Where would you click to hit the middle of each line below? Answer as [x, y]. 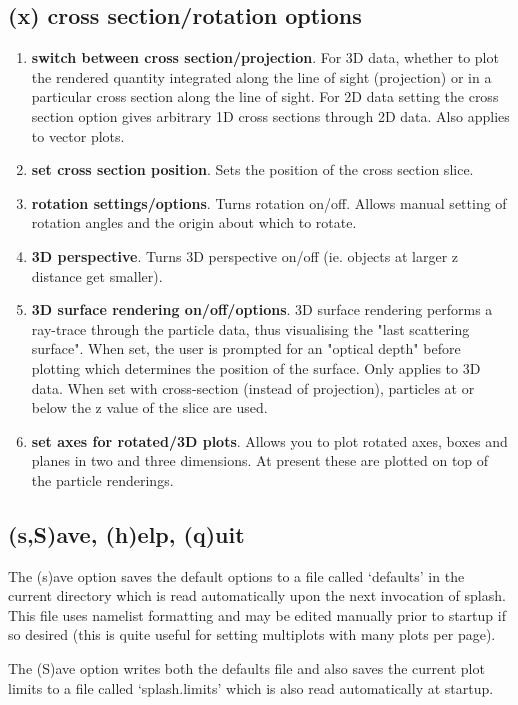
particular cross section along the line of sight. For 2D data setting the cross [265, 96]
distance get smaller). [97, 275]
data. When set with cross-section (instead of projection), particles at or [253, 387]
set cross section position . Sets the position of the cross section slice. [252, 169]
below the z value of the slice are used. [149, 407]
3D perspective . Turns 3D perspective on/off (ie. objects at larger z [245, 255]
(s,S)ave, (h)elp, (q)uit [126, 533]
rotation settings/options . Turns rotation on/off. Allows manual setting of [269, 202]
